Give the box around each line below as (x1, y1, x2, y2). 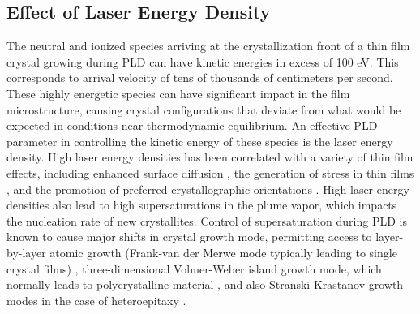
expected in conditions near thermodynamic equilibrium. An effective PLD (6, 117, 378, 134)
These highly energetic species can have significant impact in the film (6, 84, 350, 101)
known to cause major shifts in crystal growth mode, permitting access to (6, 228, 372, 245)
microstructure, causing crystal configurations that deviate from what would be (6, 101, 401, 118)
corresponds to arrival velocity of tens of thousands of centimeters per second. (6, 69, 393, 86)
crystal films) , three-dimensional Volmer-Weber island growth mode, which (6, 260, 382, 277)
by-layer (6, 243, 46, 260)
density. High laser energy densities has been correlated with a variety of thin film (6, 148, 414, 166)
